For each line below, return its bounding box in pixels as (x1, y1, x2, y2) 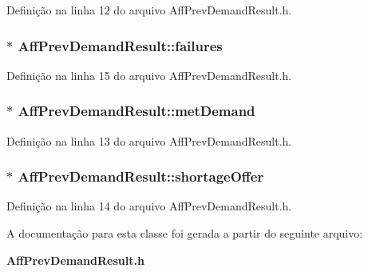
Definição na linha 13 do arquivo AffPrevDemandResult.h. (6, 132, 292, 149)
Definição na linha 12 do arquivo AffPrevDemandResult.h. (6, 2, 292, 18)
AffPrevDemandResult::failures (18, 35, 223, 55)
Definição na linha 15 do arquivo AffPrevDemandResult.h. (6, 66, 292, 83)
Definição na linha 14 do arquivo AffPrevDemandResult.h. (6, 198, 292, 214)
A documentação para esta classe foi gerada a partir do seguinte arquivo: (6, 225, 363, 242)
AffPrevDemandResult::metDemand (18, 101, 255, 121)
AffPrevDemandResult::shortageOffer (18, 166, 264, 186)
